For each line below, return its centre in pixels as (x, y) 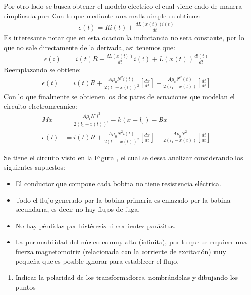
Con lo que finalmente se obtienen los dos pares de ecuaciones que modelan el (119, 96)
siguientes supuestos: (35, 167)
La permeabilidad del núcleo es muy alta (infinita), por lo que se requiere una (131, 242)
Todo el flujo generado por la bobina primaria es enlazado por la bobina (123, 200)
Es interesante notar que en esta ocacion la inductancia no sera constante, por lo (124, 38)
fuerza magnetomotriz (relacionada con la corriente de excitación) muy (121, 251)
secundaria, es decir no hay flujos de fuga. (78, 209)
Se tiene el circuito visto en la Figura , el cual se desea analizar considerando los (124, 157)
